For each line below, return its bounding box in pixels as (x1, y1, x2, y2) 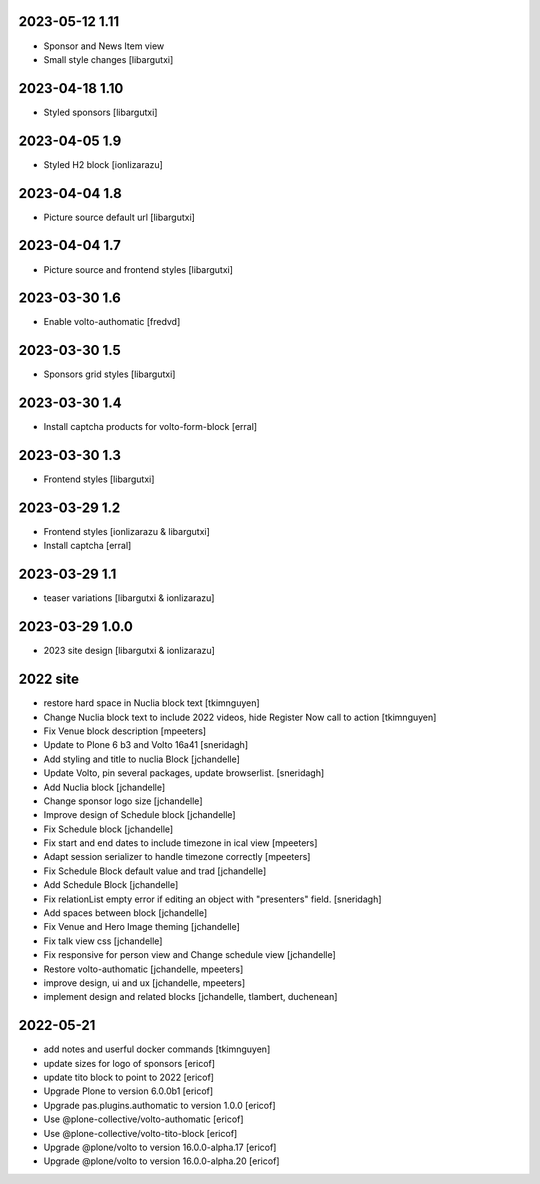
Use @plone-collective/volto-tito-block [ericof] (43, 1127, 238, 1139)
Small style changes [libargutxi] (43, 53, 174, 65)
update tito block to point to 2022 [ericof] (43, 1071, 215, 1084)
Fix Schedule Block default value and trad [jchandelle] (43, 865, 267, 877)
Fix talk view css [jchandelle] (43, 935, 163, 947)
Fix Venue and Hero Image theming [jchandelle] (43, 921, 240, 933)
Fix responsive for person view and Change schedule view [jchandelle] (43, 949, 337, 961)
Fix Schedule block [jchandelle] (43, 823, 174, 835)
